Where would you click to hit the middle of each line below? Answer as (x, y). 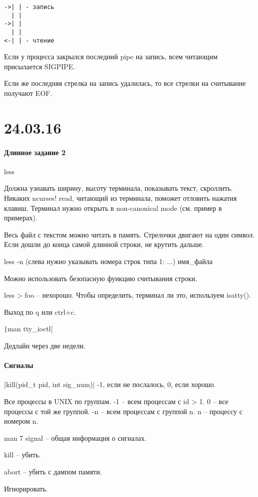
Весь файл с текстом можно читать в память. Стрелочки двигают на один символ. (130, 234)
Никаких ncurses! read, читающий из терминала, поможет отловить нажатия (120, 198)
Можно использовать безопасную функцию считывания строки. (101, 278)
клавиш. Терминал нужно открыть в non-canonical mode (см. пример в (113, 208)
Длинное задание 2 (35, 152)
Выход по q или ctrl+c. (40, 312)
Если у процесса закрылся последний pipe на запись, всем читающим (111, 56)
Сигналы (19, 365)
